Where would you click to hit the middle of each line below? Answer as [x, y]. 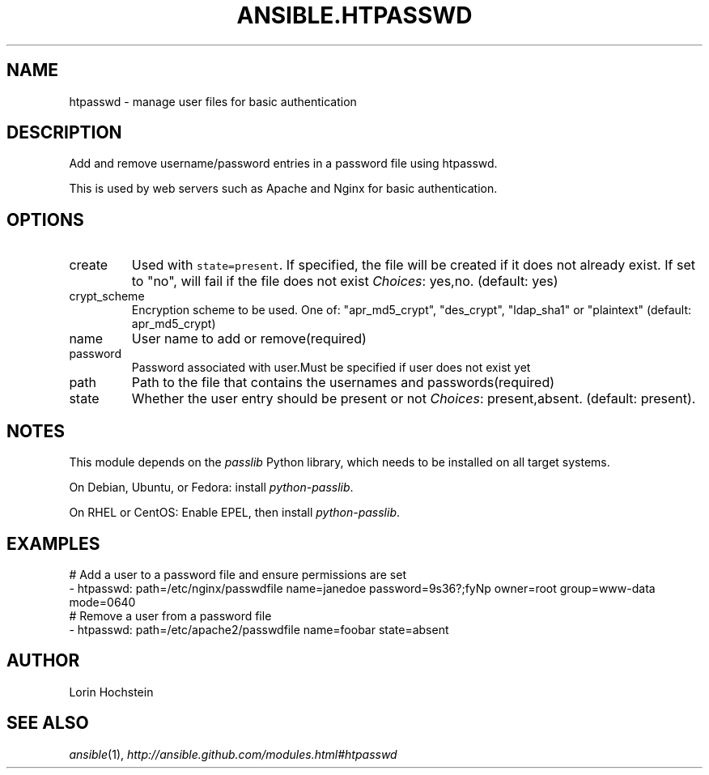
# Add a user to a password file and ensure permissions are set [238, 574]
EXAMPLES [53, 543]
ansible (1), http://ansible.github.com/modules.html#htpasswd [233, 754]
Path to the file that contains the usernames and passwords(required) [343, 383]
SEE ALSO [48, 723]
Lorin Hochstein [111, 692]
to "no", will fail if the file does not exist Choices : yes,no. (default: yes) [345, 281]
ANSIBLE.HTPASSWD [354, 15]
